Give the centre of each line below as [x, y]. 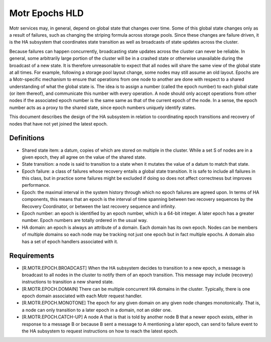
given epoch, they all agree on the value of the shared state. [84, 157]
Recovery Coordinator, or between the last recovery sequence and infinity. [99, 206]
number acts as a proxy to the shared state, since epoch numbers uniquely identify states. [103, 107]
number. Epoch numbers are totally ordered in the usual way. [85, 220]
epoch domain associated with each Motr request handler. [82, 296]
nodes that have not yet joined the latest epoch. [58, 124]
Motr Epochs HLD [46, 13]
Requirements [32, 256]
